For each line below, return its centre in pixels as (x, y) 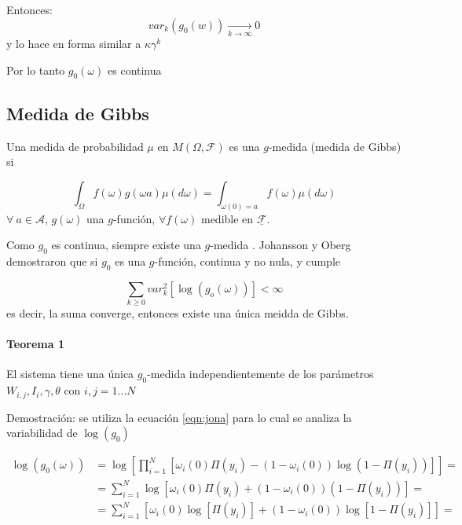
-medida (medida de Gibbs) (335, 146)
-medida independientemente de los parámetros (260, 374)
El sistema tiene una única (70, 374)
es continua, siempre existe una (126, 245)
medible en (227, 218)
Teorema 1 (35, 344)
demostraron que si (52, 261)
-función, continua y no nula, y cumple (247, 261)
